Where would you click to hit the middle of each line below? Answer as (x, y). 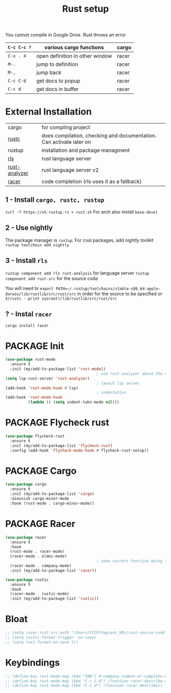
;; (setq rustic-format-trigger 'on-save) (51, 637)
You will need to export (30, 288)
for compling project (66, 127)
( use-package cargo (26, 485)
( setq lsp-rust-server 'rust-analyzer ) (48, 378)
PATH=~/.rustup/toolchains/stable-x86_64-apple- (108, 288)
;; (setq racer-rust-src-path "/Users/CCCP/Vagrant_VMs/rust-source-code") (87, 633)
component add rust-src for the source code (52, 278)
